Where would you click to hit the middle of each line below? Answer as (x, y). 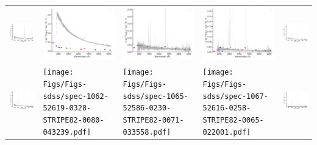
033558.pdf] (147, 132)
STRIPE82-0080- (73, 120)
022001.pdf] (227, 132)
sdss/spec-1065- (155, 96)
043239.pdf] (67, 132)
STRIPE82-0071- (153, 120)
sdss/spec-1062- (76, 96)
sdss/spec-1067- (235, 96)
